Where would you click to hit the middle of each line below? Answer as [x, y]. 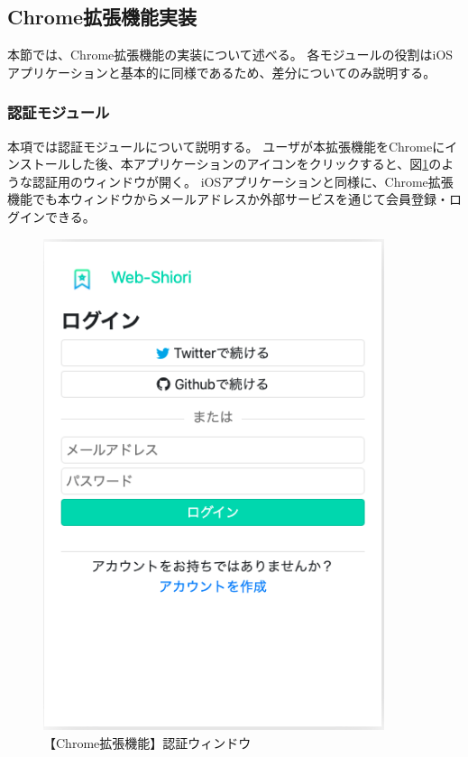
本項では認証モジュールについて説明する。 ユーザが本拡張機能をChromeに [226, 146]
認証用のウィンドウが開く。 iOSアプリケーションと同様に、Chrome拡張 [243, 181]
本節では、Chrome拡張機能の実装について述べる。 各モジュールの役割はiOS [230, 55]
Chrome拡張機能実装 [102, 17]
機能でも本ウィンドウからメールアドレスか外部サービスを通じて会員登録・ [228, 199]
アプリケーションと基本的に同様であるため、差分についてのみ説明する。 [222, 72]
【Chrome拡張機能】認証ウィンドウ [147, 742]
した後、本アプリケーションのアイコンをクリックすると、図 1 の [256, 164]
